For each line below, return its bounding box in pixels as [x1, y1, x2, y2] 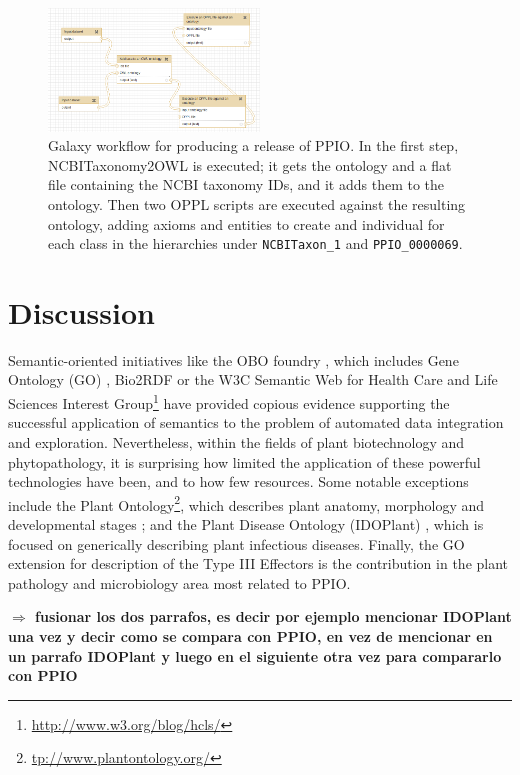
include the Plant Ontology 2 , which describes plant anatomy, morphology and [8, 491, 485, 515]
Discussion [8, 291, 155, 332]
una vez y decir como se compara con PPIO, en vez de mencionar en [8, 625, 493, 646]
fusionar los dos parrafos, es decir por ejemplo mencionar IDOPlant [35, 606, 512, 627]
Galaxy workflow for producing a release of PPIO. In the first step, [48, 135, 459, 156]
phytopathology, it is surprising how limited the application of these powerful [8, 451, 481, 472]
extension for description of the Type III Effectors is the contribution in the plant [8, 553, 509, 574]
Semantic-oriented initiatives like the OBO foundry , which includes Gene [8, 349, 459, 370]
